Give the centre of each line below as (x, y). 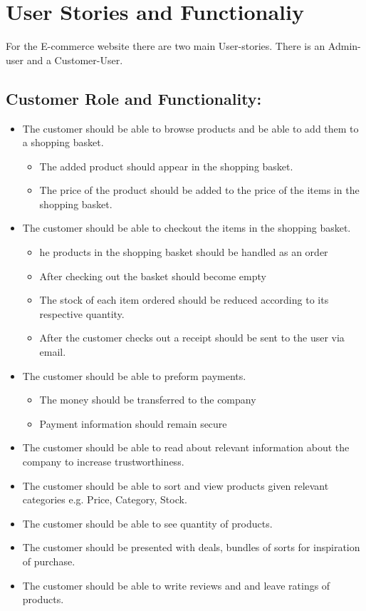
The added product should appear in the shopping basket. (166, 166)
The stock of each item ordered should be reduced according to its (184, 300)
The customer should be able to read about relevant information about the (186, 447)
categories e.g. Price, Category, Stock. (105, 499)
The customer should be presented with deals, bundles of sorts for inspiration (191, 547)
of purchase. (49, 561)
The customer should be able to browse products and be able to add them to (190, 128)
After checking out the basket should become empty (153, 276)
